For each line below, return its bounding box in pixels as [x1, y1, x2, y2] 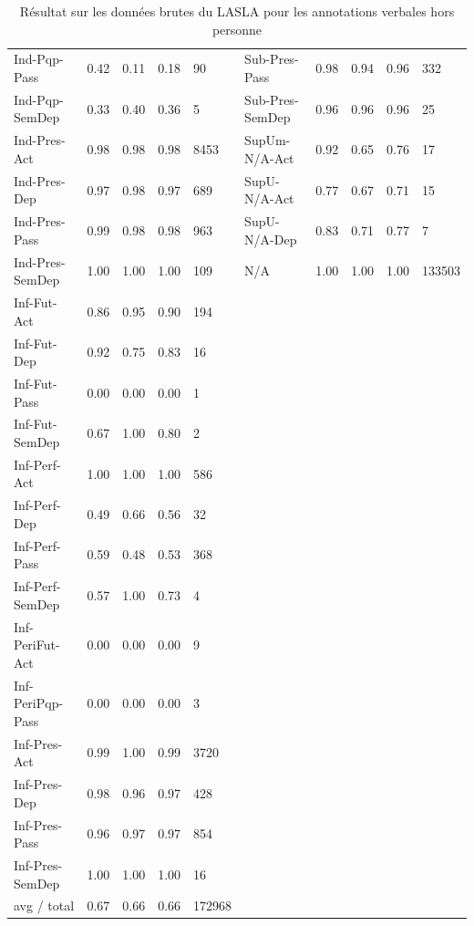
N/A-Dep [244, 229, 297, 248]
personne [211, 19, 263, 38]
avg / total [14, 896, 75, 915]
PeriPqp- [14, 693, 64, 713]
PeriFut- [14, 635, 60, 654]
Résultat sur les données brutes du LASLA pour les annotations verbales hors [19, 2, 455, 20]
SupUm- [244, 130, 291, 150]
